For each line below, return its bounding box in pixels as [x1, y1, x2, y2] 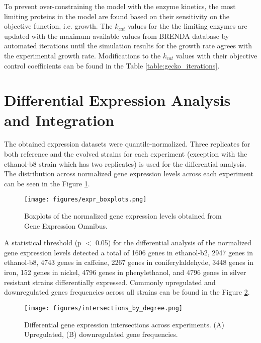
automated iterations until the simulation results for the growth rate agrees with [4, 40, 252, 51]
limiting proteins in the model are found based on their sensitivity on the [4, 11, 230, 21]
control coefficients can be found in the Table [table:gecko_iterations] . [4, 60, 220, 71]
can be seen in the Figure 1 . [4, 178, 90, 188]
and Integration [4, 109, 115, 130]
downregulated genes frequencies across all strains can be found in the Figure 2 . [4, 287, 250, 297]
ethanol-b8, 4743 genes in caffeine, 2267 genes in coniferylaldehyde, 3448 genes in [4, 257, 254, 267]
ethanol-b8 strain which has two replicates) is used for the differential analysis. [4, 158, 246, 169]
